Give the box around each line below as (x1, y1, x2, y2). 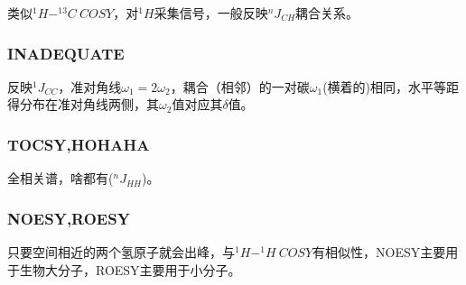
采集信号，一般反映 (154, 4, 268, 22)
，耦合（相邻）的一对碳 (170, 77, 310, 96)
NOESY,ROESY (7, 207, 130, 229)
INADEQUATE (7, 41, 125, 64)
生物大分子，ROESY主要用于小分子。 (19, 260, 241, 279)
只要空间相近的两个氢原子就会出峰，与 (7, 243, 235, 262)
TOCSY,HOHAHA (7, 133, 150, 155)
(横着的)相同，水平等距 (322, 77, 460, 96)
